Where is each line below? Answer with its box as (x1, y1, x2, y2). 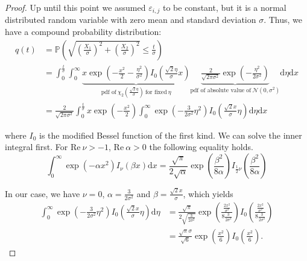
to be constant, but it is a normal (162, 1, 286, 13)
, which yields (183, 187, 233, 200)
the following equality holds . (149, 140, 253, 153)
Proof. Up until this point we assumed (5, 1, 146, 13)
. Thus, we (264, 13, 303, 26)
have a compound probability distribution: (5, 25, 162, 38)
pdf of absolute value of (190, 87, 252, 93)
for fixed (145, 89, 167, 95)
